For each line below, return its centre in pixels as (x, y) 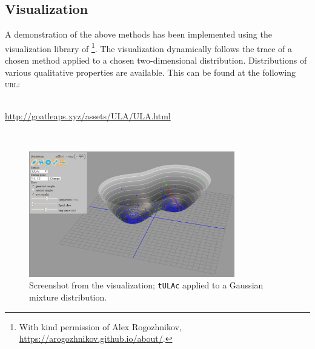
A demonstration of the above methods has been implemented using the (138, 34)
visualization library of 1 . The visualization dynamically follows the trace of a (149, 47)
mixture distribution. (68, 297)
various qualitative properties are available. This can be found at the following (150, 72)
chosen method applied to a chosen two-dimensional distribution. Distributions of (156, 60)
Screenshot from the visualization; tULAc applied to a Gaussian (146, 285)
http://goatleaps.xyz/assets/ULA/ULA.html (88, 116)
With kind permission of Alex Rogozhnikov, (100, 326)
